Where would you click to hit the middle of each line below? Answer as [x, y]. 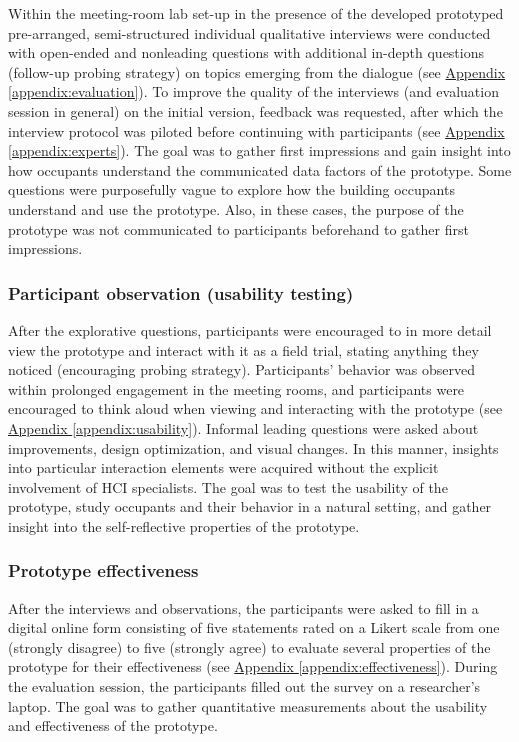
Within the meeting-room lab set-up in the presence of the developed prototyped [256, 13]
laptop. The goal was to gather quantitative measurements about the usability [248, 705]
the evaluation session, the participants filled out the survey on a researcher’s [244, 686]
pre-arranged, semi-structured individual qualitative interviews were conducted [249, 32]
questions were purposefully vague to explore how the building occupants [231, 189]
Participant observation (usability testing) [181, 292]
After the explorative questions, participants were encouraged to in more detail [250, 329]
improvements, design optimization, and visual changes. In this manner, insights [253, 447]
